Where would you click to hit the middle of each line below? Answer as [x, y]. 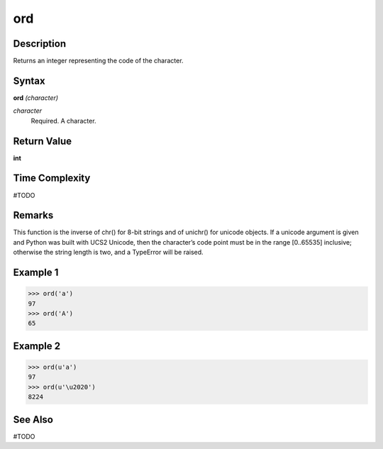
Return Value [43, 141]
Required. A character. [63, 121]
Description [40, 44]
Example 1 [36, 273]
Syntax [29, 81]
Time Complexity [52, 178]
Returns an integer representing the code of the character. [98, 61]
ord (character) [36, 98]
